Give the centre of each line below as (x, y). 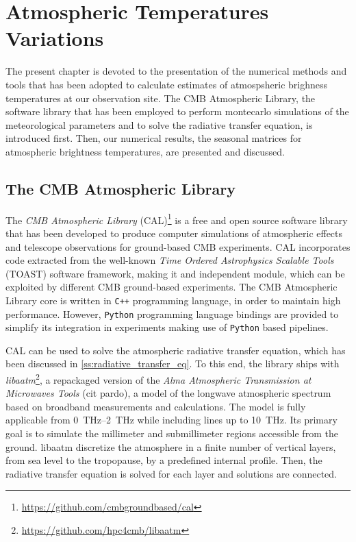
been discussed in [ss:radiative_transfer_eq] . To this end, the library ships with (173, 364)
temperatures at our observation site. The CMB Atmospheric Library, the (161, 98)
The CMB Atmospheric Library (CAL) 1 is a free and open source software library (177, 219)
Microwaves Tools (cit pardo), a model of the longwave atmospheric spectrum (168, 393)
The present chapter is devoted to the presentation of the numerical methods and (176, 71)
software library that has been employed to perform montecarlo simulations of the (177, 111)
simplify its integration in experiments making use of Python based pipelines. (167, 327)
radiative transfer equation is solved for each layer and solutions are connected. (171, 473)
